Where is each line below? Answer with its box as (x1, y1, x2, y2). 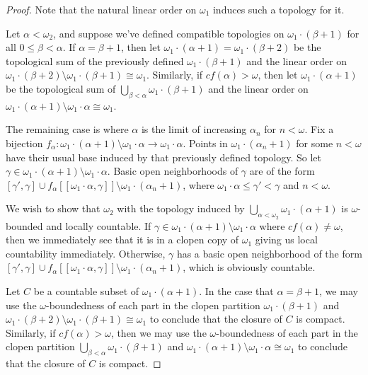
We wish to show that (6, 201, 100, 216)
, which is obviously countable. (183, 260, 316, 275)
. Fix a (304, 122, 334, 137)
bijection (6, 135, 43, 150)
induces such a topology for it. (212, 2, 345, 16)
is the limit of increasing (141, 122, 247, 137)
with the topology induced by (117, 201, 245, 216)
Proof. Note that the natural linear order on (6, 2, 197, 16)
